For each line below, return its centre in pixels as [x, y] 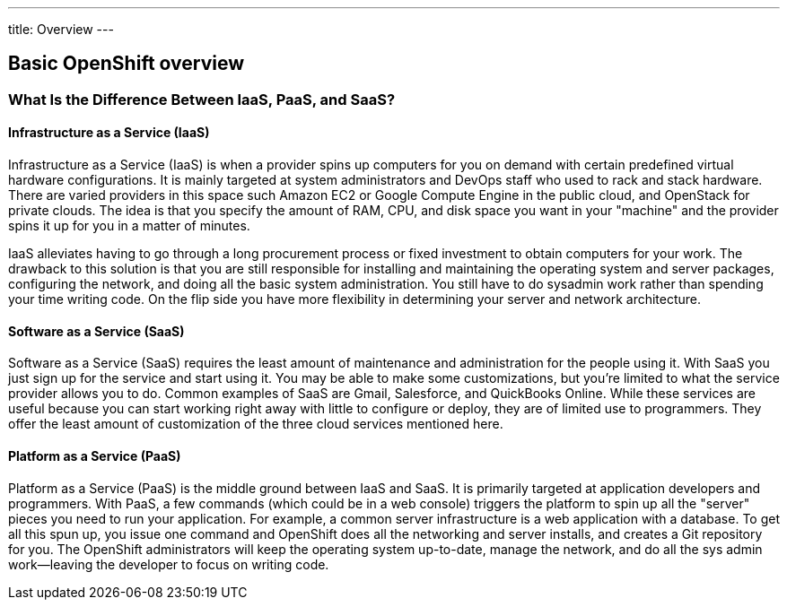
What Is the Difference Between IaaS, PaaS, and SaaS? [202, 99]
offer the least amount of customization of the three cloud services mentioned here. [256, 424]
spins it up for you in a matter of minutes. [129, 226]
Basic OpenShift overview [127, 64]
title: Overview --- [61, 29]
